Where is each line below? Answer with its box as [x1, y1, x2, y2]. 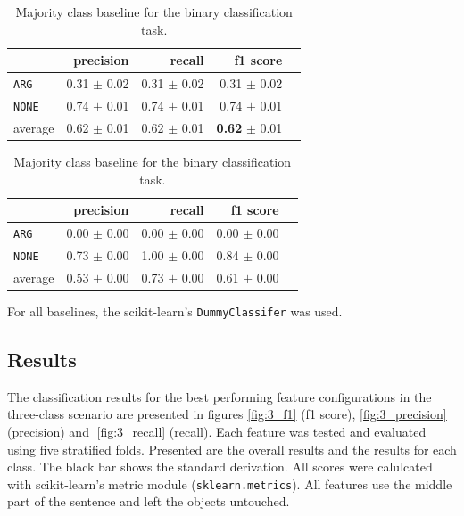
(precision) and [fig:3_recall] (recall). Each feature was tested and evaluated [7, 422, 427, 440]
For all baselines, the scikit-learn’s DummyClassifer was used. [7, 301, 343, 320]
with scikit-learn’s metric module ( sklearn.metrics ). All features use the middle [7, 474, 452, 493]
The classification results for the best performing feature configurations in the [7, 387, 432, 405]
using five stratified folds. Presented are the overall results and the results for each [7, 439, 457, 458]
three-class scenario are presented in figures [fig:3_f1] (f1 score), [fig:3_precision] [7, 405, 447, 423]
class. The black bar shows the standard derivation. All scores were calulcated [7, 457, 433, 476]
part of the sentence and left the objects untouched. [7, 492, 290, 511]
